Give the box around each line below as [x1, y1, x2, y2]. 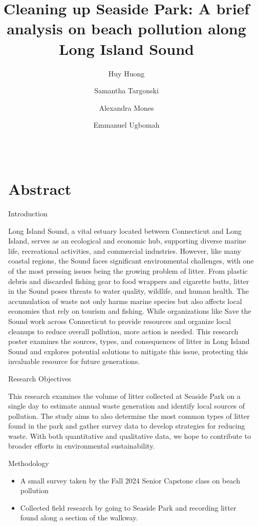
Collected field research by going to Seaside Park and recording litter [20, 502, 236, 513]
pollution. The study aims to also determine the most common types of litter [8, 410, 250, 421]
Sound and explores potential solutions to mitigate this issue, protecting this [8, 346, 248, 356]
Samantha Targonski [94, 85, 159, 96]
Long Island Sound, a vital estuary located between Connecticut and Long [8, 225, 242, 236]
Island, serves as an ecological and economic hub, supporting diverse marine [8, 235, 246, 246]
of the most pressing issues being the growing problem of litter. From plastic [8, 265, 248, 276]
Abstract [8, 178, 72, 199]
